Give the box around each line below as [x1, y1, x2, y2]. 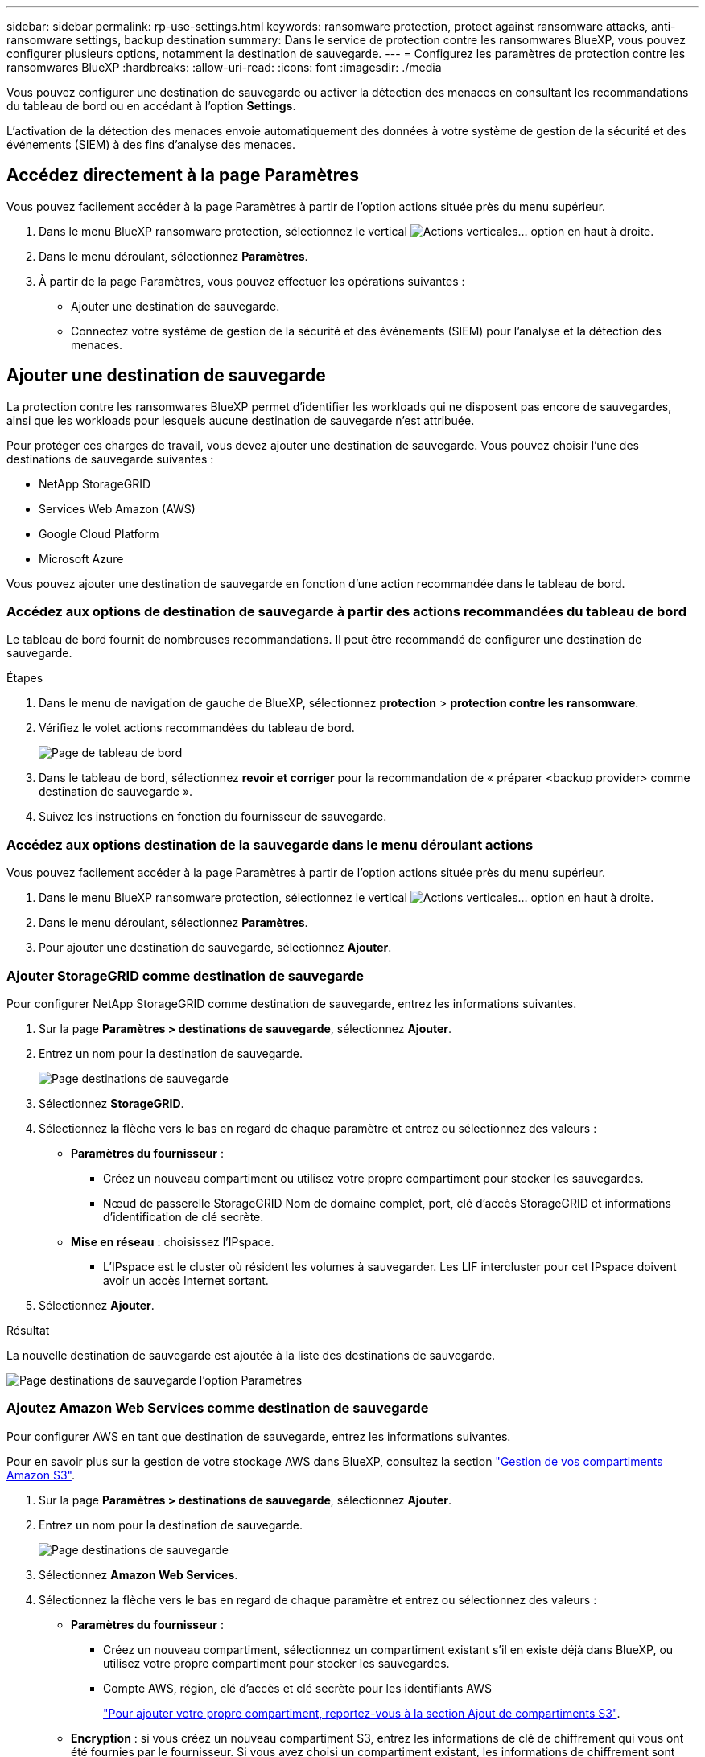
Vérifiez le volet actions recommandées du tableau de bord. [39, 721, 355, 735]
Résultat [6, 1323, 50, 1337]
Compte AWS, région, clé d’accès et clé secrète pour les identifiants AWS [103, 1681, 492, 1695]
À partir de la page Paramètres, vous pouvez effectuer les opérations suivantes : [39, 274, 465, 288]
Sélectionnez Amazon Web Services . [39, 1567, 238, 1582]
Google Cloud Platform [39, 526, 159, 541]
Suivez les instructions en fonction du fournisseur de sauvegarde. [39, 809, 387, 824]
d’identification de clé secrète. [103, 1209, 264, 1224]
